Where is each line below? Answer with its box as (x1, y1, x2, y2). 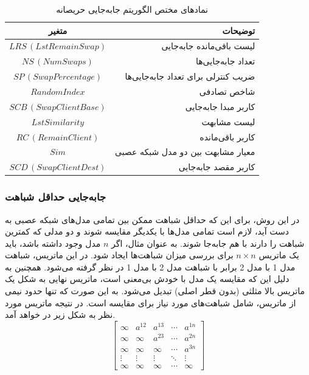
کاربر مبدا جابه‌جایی (185, 100, 255, 112)
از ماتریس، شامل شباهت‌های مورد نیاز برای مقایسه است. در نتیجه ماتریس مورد (5, 296, 296, 309)
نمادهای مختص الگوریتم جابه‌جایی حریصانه (56, 3, 209, 15)
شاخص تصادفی (199, 84, 255, 97)
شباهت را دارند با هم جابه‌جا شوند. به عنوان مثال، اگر (111, 236, 305, 249)
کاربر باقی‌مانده (200, 130, 255, 143)
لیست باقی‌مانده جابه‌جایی (161, 40, 255, 52)
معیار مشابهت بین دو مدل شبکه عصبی (114, 145, 255, 158)
